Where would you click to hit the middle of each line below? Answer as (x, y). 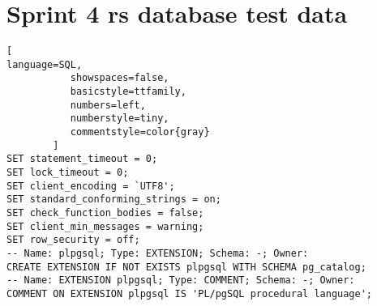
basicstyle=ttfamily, (128, 92)
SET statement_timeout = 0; (82, 159)
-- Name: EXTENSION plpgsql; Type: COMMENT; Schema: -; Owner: (181, 280)
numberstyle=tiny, (120, 119)
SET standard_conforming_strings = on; (114, 200)
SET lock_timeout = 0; (68, 173)
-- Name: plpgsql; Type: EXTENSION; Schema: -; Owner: (158, 253)
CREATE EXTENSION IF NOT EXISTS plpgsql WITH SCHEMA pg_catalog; (186, 267)
